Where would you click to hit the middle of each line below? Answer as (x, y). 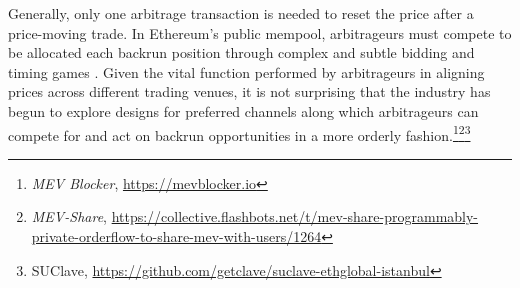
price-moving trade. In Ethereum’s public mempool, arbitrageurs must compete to (260, 32)
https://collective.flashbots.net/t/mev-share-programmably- (295, 216)
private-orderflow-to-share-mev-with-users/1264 (176, 236)
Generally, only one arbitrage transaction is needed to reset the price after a (241, 13)
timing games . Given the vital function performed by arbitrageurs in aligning (246, 71)
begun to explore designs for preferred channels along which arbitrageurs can (243, 110)
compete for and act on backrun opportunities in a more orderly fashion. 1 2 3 (239, 133)
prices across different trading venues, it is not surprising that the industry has (249, 91)
